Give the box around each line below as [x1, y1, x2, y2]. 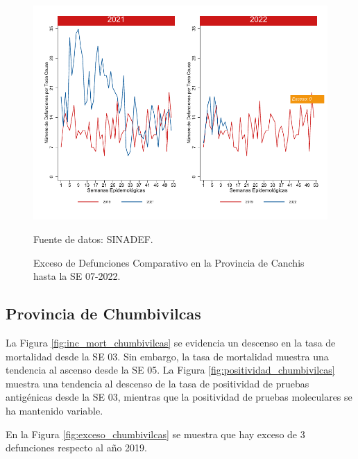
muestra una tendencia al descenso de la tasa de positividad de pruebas [6, 376, 309, 390]
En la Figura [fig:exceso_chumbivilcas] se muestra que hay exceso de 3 [6, 426, 305, 441]
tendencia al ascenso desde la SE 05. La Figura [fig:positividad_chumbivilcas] [6, 362, 335, 377]
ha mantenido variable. [6, 403, 103, 417]
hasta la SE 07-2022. [33, 269, 121, 283]
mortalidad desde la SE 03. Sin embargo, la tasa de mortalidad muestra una [6, 349, 329, 363]
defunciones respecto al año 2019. [6, 440, 147, 455]
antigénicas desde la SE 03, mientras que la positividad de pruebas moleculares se [6, 390, 352, 404]
